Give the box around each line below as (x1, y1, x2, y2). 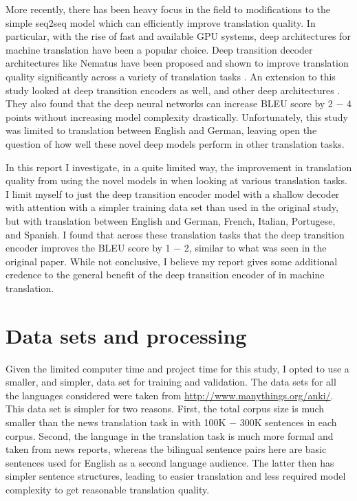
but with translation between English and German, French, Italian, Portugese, (6, 213, 336, 227)
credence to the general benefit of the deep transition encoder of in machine (6, 267, 325, 282)
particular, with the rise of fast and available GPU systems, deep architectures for (6, 29, 351, 43)
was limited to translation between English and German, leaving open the (6, 123, 317, 137)
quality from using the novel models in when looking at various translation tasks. (6, 173, 347, 188)
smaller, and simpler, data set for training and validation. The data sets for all (6, 375, 336, 389)
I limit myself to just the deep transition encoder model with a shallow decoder (6, 186, 340, 201)
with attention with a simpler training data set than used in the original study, (6, 200, 338, 214)
